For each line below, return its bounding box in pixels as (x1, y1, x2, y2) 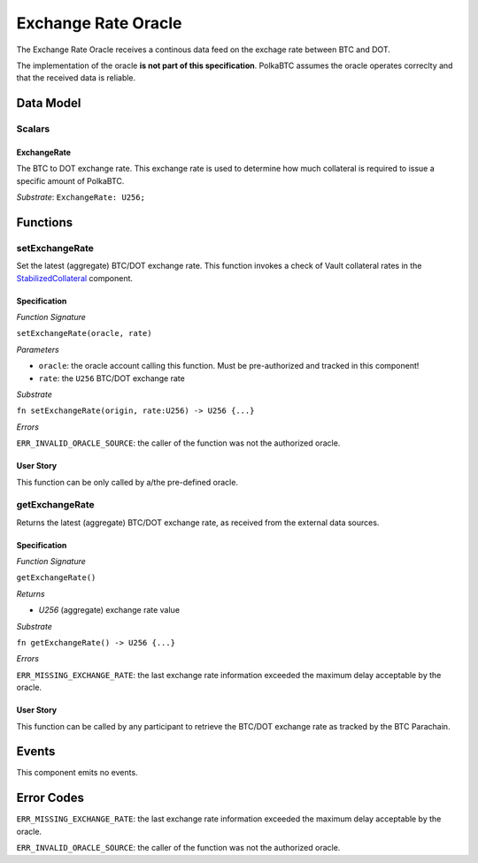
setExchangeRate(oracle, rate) (16, 328, 152, 339)
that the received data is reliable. (16, 73, 136, 83)
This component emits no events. (16, 768, 138, 778)
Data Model (16, 95, 81, 111)
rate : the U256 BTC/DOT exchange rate (38, 372, 185, 384)
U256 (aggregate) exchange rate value (38, 605, 181, 615)
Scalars (16, 123, 50, 135)
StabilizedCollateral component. (16, 272, 133, 283)
